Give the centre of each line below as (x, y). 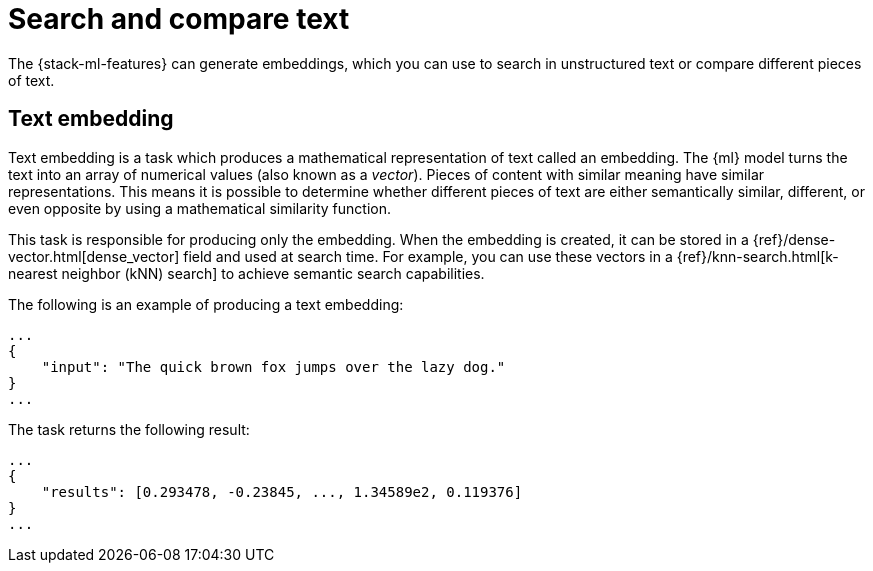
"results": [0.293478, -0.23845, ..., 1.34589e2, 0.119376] (282, 491)
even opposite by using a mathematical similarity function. (199, 208)
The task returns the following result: (129, 429)
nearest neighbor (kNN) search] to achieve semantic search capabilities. (246, 273)
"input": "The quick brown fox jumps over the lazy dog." (273, 366)
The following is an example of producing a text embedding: (206, 304)
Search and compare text (179, 19)
